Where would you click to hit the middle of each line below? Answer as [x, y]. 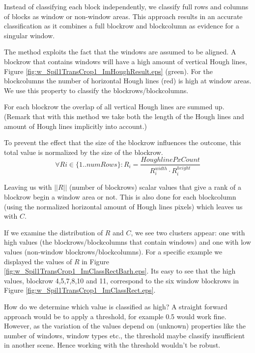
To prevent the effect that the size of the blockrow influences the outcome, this [123, 142]
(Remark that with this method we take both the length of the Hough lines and [124, 116]
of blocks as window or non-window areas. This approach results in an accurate [123, 16]
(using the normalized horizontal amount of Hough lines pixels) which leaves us [123, 206]
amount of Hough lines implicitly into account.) [75, 126]
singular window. [29, 35]
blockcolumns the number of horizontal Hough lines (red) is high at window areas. [128, 81]
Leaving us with [28, 187]
